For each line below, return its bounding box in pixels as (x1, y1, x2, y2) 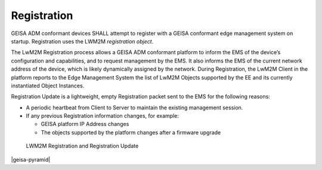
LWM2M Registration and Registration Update (26, 143, 139, 150)
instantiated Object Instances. (11, 82, 85, 89)
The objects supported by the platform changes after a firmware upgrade (41, 128, 221, 136)
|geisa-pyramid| (11, 156, 51, 163)
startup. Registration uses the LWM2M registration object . (11, 37, 154, 45)
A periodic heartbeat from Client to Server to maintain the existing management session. (26, 104, 243, 111)
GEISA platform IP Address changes (41, 121, 129, 128)
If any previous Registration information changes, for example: (26, 112, 179, 119)
